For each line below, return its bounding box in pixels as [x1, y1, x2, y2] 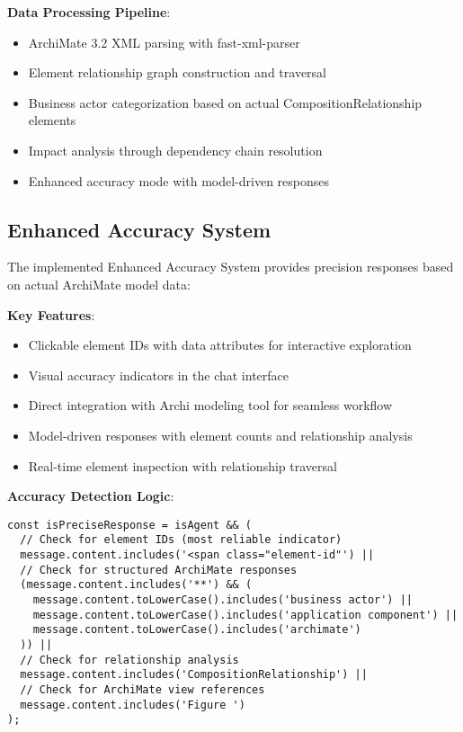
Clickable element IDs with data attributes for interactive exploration [28, 335, 412, 354]
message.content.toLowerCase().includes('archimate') [32, 623, 361, 637]
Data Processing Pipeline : [7, 3, 171, 21]
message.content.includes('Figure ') [20, 698, 245, 711]
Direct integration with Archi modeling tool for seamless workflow [28, 396, 393, 415]
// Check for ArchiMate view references [20, 683, 265, 696]
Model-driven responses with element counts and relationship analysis [28, 425, 413, 444]
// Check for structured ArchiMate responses [20, 563, 298, 576]
